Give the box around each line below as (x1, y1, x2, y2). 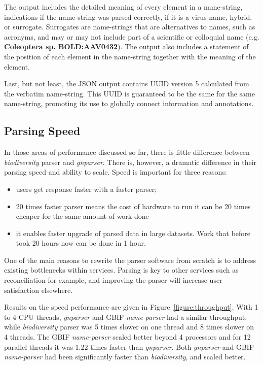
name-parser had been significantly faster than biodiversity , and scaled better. (4, 351, 246, 362)
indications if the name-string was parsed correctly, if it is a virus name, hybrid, (4, 11, 252, 22)
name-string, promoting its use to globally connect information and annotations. (4, 98, 254, 109)
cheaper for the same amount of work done (16, 211, 149, 221)
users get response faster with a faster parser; (16, 183, 157, 194)
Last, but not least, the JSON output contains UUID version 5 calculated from (4, 78, 249, 89)
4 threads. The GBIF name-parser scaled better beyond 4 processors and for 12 (4, 331, 251, 342)
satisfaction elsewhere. (4, 284, 73, 295)
